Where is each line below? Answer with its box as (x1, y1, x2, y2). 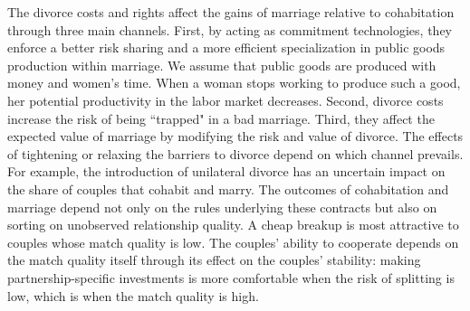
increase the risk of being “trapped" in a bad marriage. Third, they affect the (7, 108, 435, 127)
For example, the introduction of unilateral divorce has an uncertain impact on (7, 162, 446, 181)
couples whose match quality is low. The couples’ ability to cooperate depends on (7, 232, 459, 251)
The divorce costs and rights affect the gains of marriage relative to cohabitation (7, 3, 455, 21)
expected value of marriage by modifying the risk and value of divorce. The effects (7, 127, 464, 146)
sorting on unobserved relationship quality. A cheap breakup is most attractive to (7, 215, 459, 234)
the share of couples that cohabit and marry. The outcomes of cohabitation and (7, 179, 449, 198)
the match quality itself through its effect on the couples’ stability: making (7, 250, 421, 269)
